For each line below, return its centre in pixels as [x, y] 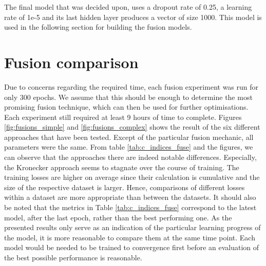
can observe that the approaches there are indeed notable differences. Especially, [130, 157]
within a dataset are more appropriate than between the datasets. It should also [130, 197]
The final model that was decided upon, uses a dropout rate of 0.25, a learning [128, 7]
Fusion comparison [71, 62]
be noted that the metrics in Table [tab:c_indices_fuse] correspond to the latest [130, 207]
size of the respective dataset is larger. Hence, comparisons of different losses [125, 187]
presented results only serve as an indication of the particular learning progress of [132, 227]
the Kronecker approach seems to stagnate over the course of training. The [122, 167]
